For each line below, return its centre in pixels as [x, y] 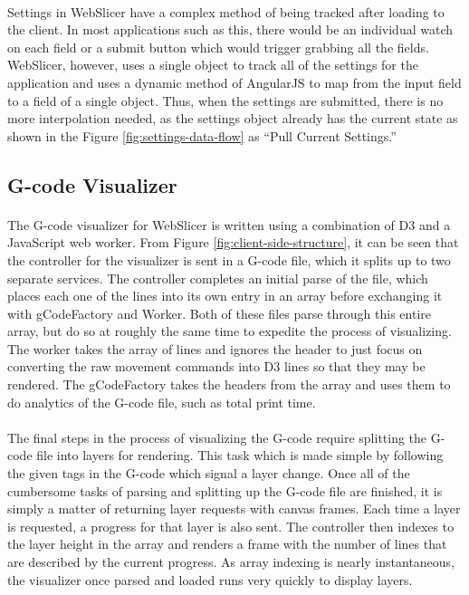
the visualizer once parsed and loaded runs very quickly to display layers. [210, 579]
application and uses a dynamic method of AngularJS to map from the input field [234, 82]
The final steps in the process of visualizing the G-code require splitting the [217, 437]
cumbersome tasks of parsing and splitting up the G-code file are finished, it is [225, 490]
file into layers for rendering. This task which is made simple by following [240, 455]
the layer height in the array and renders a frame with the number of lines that [227, 544]
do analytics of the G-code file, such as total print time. [162, 402]
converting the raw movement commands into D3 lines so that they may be [216, 366]
